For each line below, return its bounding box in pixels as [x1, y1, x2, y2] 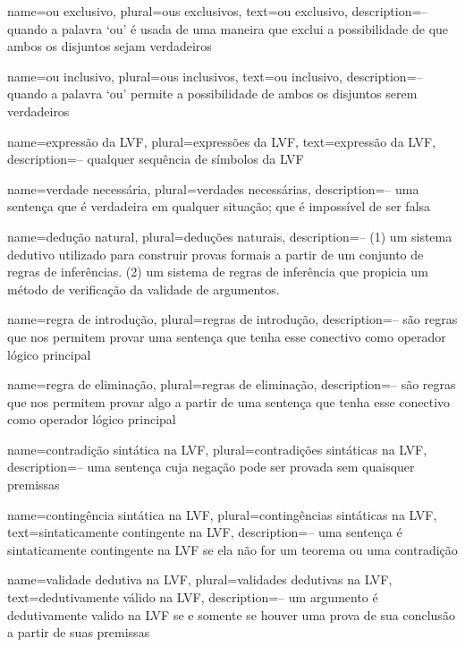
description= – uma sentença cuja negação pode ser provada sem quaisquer [7, 457, 415, 476]
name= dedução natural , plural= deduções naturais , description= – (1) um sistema [7, 226, 452, 245]
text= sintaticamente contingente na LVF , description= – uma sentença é [7, 523, 402, 541]
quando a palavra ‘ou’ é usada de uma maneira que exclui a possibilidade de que [7, 19, 449, 38]
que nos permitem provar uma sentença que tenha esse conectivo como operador [7, 327, 446, 345]
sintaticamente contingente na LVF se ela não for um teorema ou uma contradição [7, 540, 458, 558]
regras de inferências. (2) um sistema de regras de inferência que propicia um [7, 262, 428, 281]
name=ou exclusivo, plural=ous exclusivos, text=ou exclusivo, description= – [7, 2, 428, 20]
